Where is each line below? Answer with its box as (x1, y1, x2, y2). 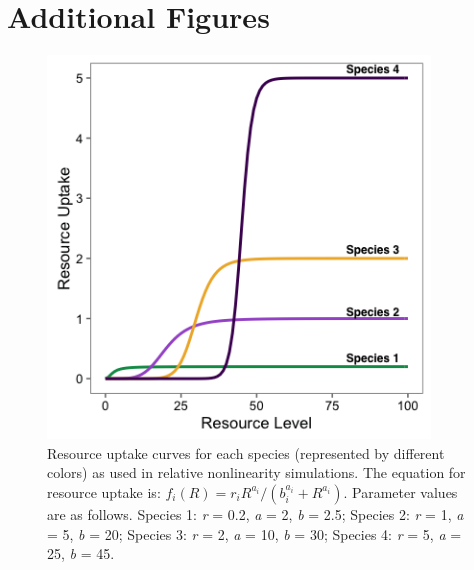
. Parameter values (343, 481, 458, 502)
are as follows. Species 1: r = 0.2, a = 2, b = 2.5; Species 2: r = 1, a (47, 503, 464, 524)
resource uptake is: (47, 481, 161, 502)
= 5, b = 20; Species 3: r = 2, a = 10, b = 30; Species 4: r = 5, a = (47, 523, 462, 544)
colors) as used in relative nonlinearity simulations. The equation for (47, 462, 466, 483)
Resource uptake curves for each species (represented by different (47, 442, 445, 463)
